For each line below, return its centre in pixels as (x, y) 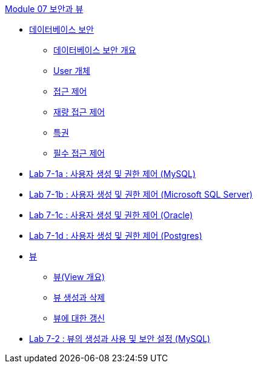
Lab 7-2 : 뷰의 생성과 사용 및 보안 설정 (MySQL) (120, 339)
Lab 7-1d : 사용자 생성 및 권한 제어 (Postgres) (116, 236)
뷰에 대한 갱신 (79, 318)
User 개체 (72, 71)
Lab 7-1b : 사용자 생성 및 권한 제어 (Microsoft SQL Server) (141, 194)
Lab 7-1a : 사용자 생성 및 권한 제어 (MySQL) (112, 174)
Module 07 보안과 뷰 (44, 9)
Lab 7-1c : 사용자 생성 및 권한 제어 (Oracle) (111, 215)
